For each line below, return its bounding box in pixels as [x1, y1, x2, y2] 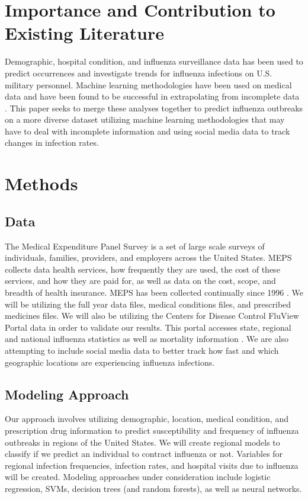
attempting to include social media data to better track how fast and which [5, 344, 279, 356]
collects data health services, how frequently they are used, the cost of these [5, 263, 280, 275]
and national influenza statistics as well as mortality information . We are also [5, 332, 288, 345]
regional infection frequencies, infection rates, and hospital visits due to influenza [5, 459, 299, 471]
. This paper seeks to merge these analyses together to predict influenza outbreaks [5, 101, 303, 114]
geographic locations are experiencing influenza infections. [5, 356, 215, 368]
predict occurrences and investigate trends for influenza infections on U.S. [5, 66, 272, 79]
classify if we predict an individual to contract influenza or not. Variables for [5, 447, 283, 460]
